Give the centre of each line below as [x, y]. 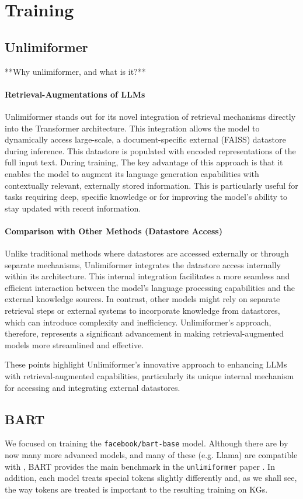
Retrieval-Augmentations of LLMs [75, 94]
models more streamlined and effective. [74, 344]
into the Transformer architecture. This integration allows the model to [132, 128]
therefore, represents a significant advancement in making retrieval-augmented [144, 333]
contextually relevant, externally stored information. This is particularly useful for [151, 185]
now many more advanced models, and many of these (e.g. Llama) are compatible [151, 455]
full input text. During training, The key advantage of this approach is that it [144, 162]
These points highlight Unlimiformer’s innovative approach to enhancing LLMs [146, 364]
